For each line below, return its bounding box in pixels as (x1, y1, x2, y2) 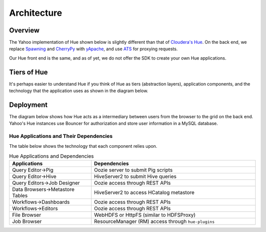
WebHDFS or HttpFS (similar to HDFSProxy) (94, 212, 196, 219)
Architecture (9, 7, 63, 18)
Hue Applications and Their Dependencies (9, 133, 113, 140)
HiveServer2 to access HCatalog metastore (94, 189, 195, 196)
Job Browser (12, 218, 42, 225)
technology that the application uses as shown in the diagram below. (9, 88, 149, 94)
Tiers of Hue (9, 68, 48, 76)
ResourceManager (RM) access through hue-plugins (94, 218, 215, 225)
